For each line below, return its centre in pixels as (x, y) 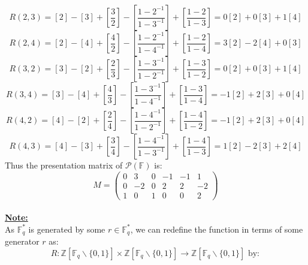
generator (22, 241)
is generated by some (67, 229)
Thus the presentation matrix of (64, 165)
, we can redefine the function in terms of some (217, 229)
